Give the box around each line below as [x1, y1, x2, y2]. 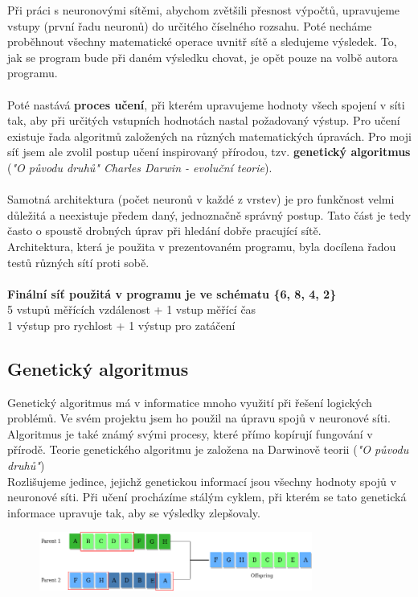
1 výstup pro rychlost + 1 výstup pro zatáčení [7, 316, 236, 333]
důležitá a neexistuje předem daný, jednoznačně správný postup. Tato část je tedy [7, 206, 412, 223]
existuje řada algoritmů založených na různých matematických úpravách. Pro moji [7, 127, 412, 144]
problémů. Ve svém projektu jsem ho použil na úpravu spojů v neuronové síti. [7, 410, 391, 426]
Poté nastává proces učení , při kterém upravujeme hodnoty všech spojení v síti [7, 96, 405, 113]
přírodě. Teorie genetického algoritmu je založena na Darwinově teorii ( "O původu [7, 441, 409, 458]
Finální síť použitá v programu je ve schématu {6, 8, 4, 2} [7, 285, 337, 302]
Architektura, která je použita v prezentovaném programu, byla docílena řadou [7, 237, 396, 254]
